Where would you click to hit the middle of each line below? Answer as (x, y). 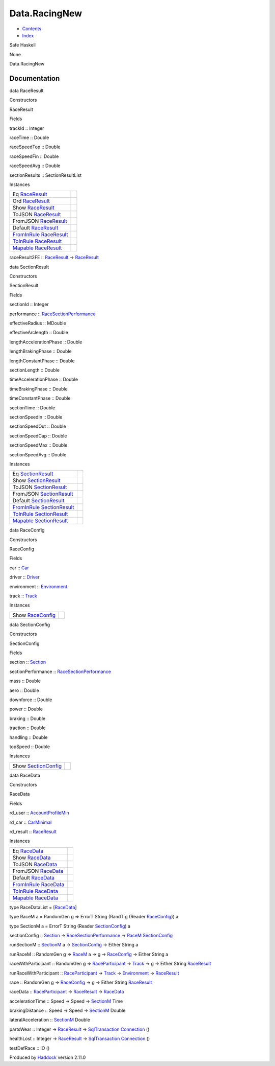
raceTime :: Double (29, 137)
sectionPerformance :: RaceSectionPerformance (60, 671)
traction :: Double (28, 728)
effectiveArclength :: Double (39, 333)
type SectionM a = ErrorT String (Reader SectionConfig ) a (70, 926)
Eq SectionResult (33, 474)
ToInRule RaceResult (37, 241)
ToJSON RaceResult (37, 215)
